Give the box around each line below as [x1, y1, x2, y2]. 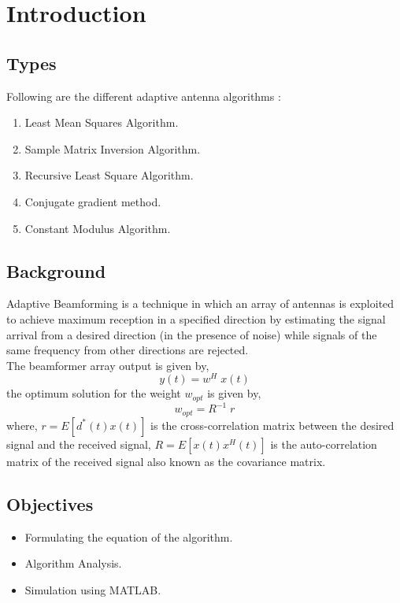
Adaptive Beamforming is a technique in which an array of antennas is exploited [6, 295, 394, 312]
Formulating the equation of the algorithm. [24, 528, 233, 545]
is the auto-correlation [270, 435, 377, 452]
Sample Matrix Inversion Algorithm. [24, 140, 201, 157]
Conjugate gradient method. [24, 193, 161, 209]
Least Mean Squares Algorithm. [24, 114, 179, 131]
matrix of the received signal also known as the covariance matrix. [6, 453, 326, 469]
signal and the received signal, [6, 435, 151, 452]
